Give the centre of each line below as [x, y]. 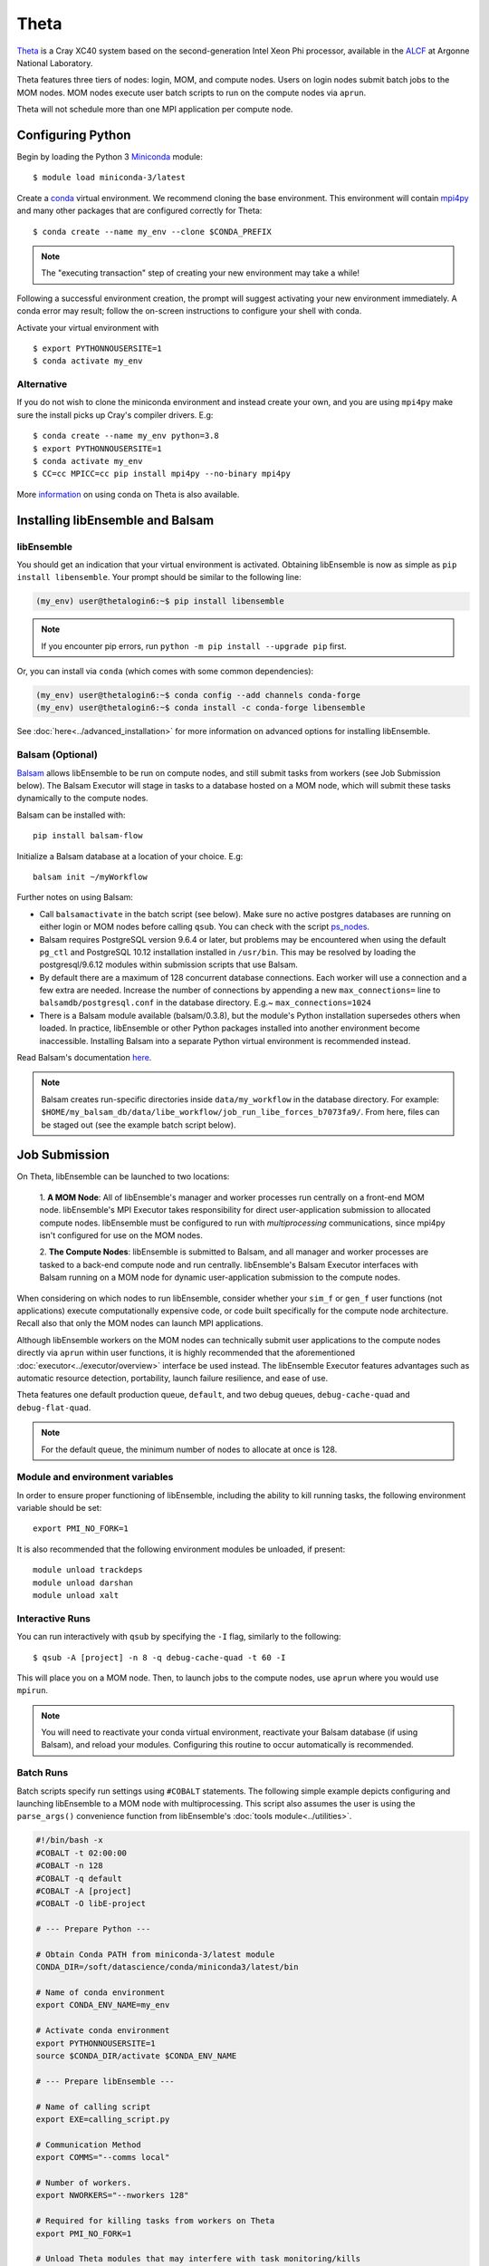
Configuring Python [74, 135]
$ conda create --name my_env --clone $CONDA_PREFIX [152, 232]
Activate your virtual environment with [88, 327]
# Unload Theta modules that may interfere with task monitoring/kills [198, 2259]
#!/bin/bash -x [69, 1840]
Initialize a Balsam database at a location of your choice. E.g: [130, 856]
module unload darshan [83, 1583]
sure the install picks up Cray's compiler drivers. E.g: [115, 415]
